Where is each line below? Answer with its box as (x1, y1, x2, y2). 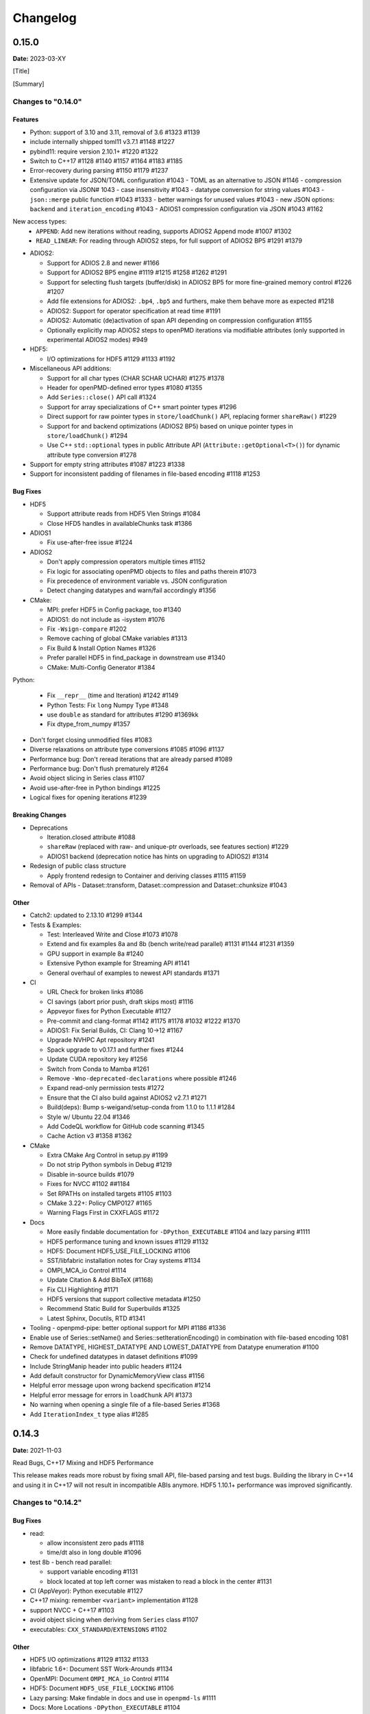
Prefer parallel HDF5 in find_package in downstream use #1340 (47, 653, 226, 662)
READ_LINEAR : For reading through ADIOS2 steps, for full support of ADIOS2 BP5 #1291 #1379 (36, 237, 303, 245)
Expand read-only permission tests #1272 (47, 1084, 164, 1092)
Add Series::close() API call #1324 (47, 393, 157, 401)
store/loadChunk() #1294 (47, 431, 128, 439)
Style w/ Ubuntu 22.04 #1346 (47, 1113, 130, 1121)
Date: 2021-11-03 (12, 1446, 62, 1454)
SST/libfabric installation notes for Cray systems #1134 (47, 1257, 201, 1265)
